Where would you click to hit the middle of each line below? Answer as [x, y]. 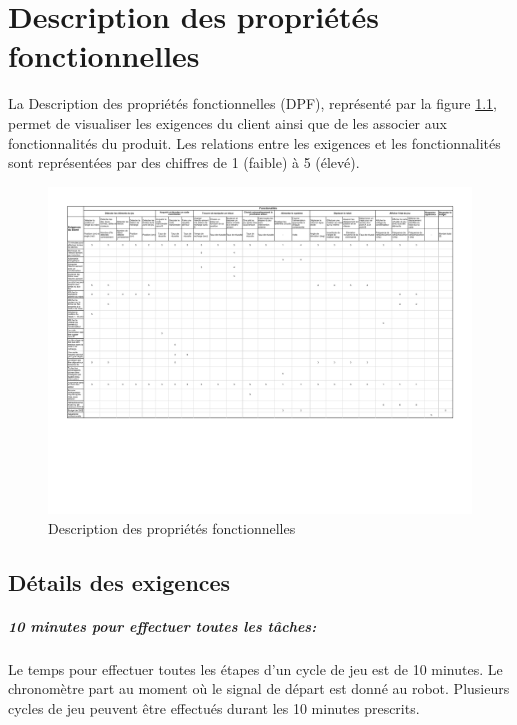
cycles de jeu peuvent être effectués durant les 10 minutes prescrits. [214, 707]
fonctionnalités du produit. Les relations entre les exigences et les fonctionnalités [254, 142]
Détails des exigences [119, 581]
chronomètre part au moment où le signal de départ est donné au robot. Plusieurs [259, 688]
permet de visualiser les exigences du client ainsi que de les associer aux [227, 122]
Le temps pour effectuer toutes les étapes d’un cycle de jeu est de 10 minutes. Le [255, 668]
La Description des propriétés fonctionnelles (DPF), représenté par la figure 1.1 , [252, 103]
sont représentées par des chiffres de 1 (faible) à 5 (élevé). [184, 162]
